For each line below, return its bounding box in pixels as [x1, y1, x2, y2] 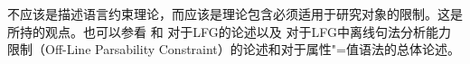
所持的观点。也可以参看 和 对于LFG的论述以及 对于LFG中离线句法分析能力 [7, 22, 451, 41]
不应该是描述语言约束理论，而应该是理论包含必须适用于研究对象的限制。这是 [7, 5, 463, 23]
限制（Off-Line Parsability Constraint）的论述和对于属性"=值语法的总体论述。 [7, 40, 460, 59]
